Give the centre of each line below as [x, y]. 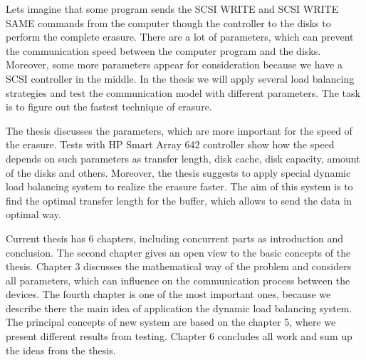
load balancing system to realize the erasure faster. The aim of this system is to [179, 186]
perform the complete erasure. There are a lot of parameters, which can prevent [180, 37]
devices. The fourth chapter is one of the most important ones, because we [168, 294]
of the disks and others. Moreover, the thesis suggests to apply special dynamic [178, 172]
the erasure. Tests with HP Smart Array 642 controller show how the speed [170, 144]
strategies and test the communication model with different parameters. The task [183, 92]
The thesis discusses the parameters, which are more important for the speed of [179, 130]
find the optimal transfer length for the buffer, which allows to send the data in [179, 200]
